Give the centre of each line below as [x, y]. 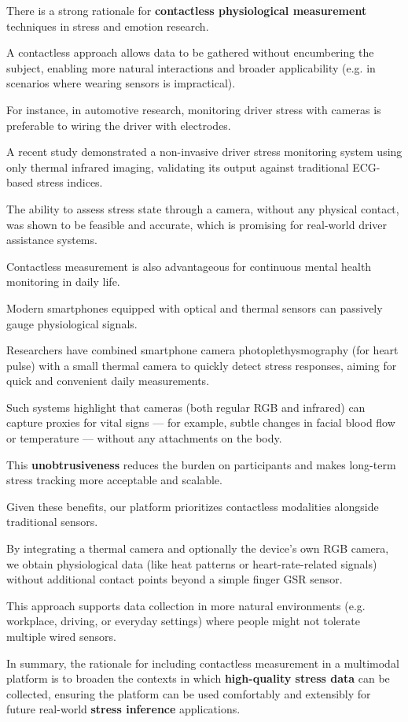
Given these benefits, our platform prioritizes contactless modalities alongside [193, 506]
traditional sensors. [52, 522]
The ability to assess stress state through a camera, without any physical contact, [203, 208]
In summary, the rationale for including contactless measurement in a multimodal [203, 663]
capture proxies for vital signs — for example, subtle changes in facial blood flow [201, 422]
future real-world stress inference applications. [123, 709]
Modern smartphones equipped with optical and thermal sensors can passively [195, 307]
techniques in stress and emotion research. [108, 26]
